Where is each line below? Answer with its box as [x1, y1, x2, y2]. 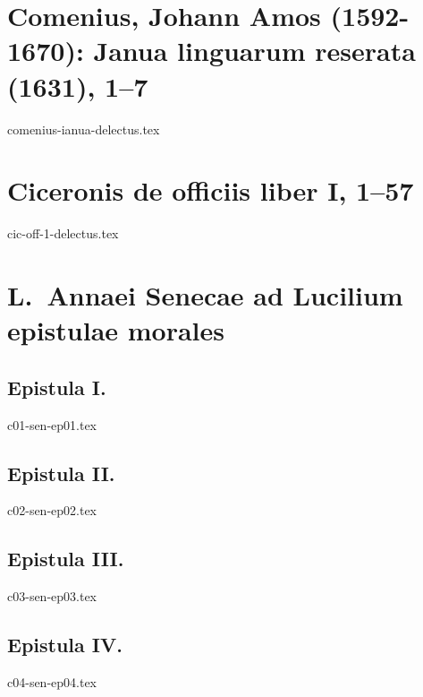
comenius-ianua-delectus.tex [7, 119, 160, 138]
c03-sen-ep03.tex [7, 587, 97, 606]
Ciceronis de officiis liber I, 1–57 [7, 172, 414, 209]
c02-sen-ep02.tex [7, 501, 97, 520]
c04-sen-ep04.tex [7, 672, 97, 691]
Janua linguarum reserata [93, 32, 416, 69]
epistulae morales [7, 312, 225, 348]
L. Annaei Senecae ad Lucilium [7, 277, 403, 313]
